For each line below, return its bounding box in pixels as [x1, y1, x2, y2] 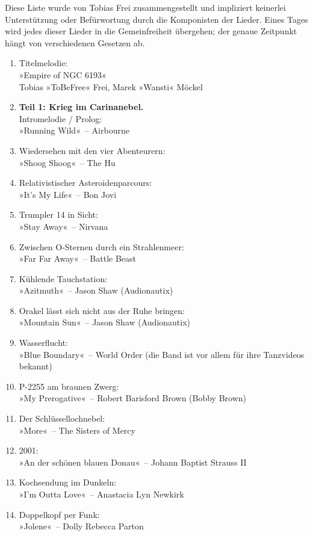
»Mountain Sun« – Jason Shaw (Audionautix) [19, 316, 191, 328]
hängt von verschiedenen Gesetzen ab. [5, 36, 145, 49]
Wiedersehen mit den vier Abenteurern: [19, 144, 166, 156]
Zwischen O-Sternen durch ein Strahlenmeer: [19, 240, 184, 253]
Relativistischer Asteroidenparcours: [19, 176, 152, 189]
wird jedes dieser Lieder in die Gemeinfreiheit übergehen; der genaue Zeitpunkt [5, 25, 297, 37]
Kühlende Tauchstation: [19, 272, 108, 285]
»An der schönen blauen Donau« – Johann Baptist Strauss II [19, 455, 247, 468]
